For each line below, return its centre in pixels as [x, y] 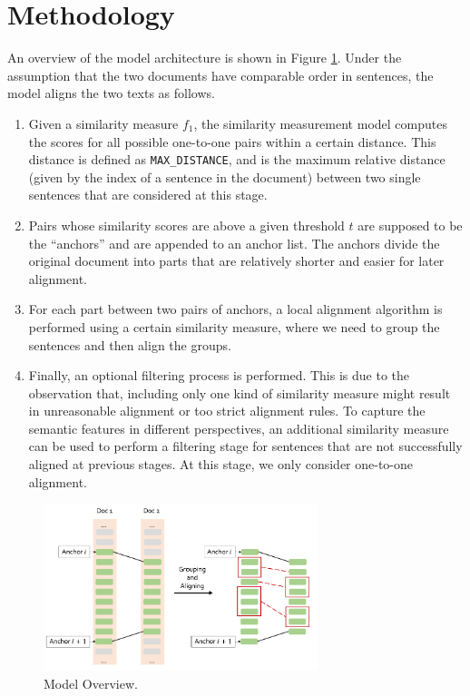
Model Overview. [91, 683]
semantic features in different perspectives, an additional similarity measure [239, 428]
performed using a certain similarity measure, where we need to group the [234, 326]
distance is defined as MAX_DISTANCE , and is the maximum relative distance [237, 159]
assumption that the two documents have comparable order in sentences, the [220, 75]
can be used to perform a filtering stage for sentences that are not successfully [245, 446]
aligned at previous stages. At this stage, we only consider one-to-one [221, 464]
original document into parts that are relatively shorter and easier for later [236, 261]
